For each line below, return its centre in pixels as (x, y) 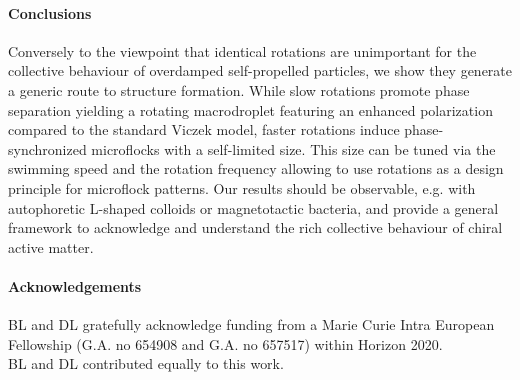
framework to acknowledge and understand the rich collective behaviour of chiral (255, 227)
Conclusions (50, 12)
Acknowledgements (75, 285)
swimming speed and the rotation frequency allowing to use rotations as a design (256, 168)
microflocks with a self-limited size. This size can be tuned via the (293, 148)
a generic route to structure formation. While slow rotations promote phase (239, 89)
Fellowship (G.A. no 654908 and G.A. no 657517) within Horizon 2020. (225, 343)
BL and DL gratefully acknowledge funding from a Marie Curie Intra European (251, 324)
